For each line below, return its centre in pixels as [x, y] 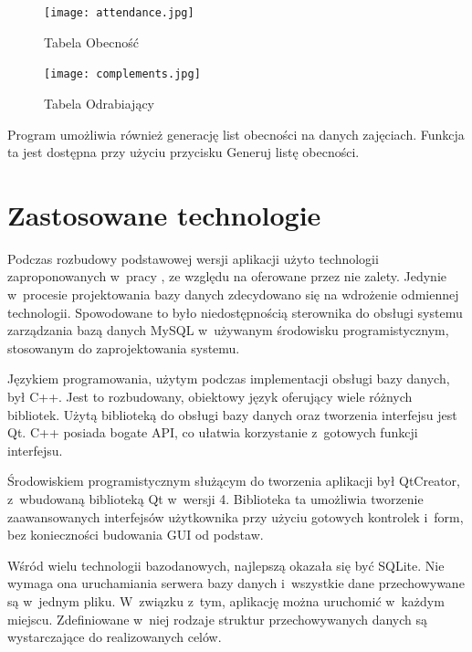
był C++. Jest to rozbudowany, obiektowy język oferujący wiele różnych [210, 396]
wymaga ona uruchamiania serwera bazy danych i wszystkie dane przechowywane [236, 583]
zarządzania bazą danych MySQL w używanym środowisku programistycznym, [228, 330]
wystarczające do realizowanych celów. [115, 637]
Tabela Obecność [91, 42]
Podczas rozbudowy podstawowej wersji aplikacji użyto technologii [193, 258]
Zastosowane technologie [164, 214]
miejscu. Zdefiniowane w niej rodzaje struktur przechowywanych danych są [218, 619]
